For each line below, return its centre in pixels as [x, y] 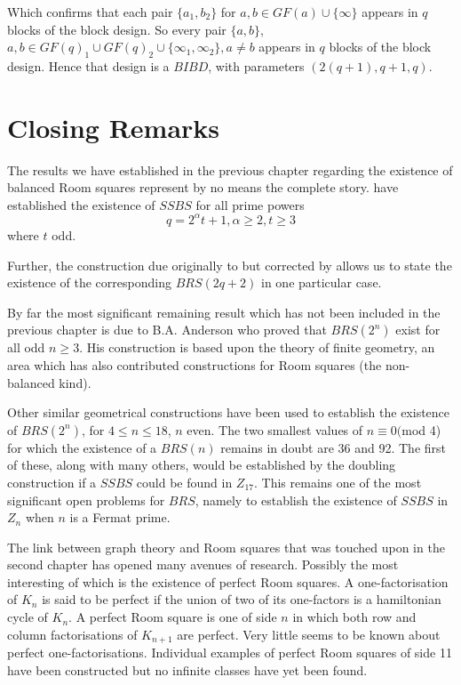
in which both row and [354, 617]
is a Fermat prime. [120, 517]
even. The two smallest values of [275, 429]
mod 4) [421, 429]
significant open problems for [86, 500]
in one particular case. [322, 282]
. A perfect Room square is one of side [173, 617]
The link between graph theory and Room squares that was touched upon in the [226, 547]
